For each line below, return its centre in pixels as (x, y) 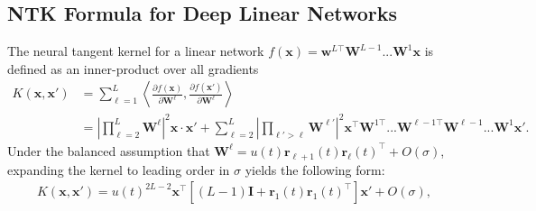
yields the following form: (315, 169)
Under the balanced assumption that (109, 150)
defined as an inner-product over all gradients (133, 68)
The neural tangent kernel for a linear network (136, 51)
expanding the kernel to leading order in (119, 169)
